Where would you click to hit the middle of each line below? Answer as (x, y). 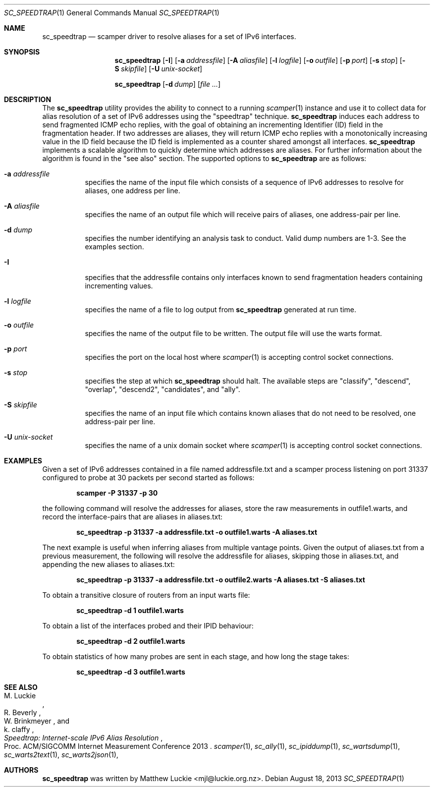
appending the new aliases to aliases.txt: (108, 564)
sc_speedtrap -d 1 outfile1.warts (130, 610)
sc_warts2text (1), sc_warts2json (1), (61, 755)
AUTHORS (21, 770)
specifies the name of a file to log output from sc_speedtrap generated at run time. (220, 310)
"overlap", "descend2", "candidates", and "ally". (163, 389)
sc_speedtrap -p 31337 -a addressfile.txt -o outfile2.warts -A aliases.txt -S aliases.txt (221, 580)
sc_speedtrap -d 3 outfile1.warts (131, 672)
